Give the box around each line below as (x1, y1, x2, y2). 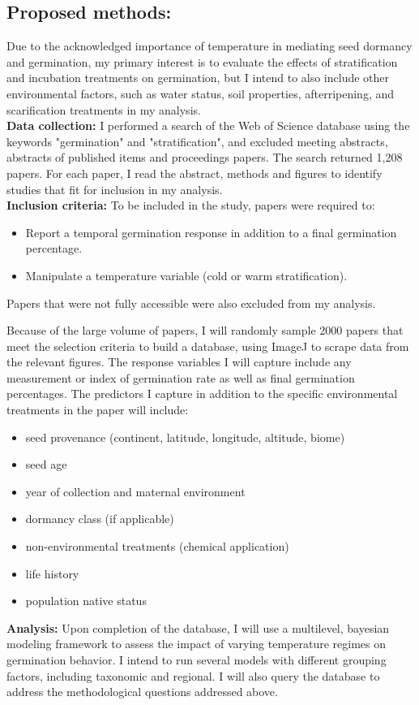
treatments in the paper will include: (6, 401, 189, 418)
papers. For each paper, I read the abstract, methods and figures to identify (6, 164, 383, 181)
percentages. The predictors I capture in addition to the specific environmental (6, 385, 398, 402)
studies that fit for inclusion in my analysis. (6, 180, 223, 197)
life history (25, 564, 79, 582)
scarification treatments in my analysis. (6, 101, 201, 118)
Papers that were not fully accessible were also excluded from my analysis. (6, 294, 376, 311)
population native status (25, 592, 147, 609)
